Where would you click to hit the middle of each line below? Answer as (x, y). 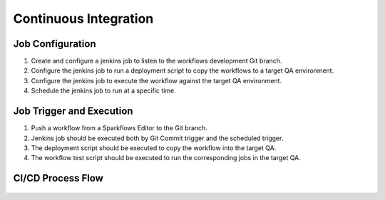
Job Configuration (55, 44)
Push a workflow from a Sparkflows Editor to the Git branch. (119, 128)
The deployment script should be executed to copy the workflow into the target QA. (154, 148)
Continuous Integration (83, 19)
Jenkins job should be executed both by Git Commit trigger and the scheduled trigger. (157, 138)
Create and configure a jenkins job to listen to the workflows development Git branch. (156, 61)
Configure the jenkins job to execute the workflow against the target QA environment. (156, 80)
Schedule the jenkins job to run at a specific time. (103, 91)
